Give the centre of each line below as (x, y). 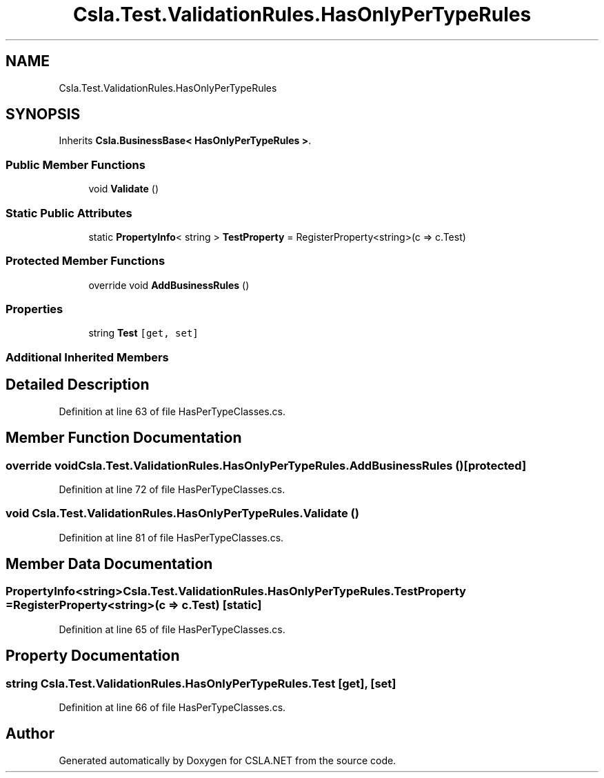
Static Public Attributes (69, 213)
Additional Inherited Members (87, 357)
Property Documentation (93, 656)
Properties (34, 309)
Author (30, 734)
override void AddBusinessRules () (169, 285)
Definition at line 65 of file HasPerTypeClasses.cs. (172, 629)
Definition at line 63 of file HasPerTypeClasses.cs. (172, 411)
